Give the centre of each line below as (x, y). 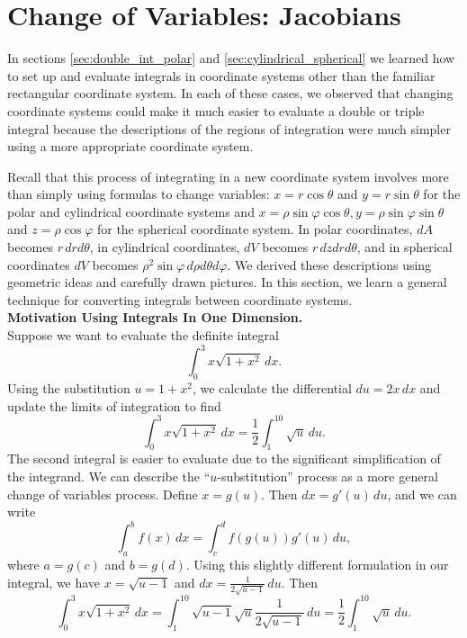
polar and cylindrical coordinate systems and (131, 211)
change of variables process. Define (103, 494)
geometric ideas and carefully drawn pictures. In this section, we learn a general (227, 282)
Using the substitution (69, 387)
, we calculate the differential (272, 387)
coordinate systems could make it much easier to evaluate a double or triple (216, 110)
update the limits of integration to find (114, 405)
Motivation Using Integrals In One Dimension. (155, 317)
